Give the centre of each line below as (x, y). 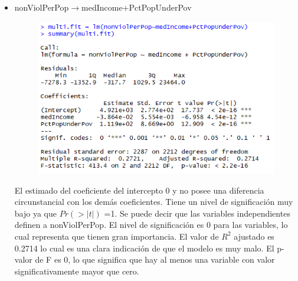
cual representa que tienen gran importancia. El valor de (117, 236)
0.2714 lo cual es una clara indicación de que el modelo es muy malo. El (144, 248)
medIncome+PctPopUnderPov (137, 7)
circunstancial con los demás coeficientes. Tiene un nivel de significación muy (154, 202)
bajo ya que (35, 213)
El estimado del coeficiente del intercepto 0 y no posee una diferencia (139, 190)
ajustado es (254, 236)
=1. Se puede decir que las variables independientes (197, 213)
